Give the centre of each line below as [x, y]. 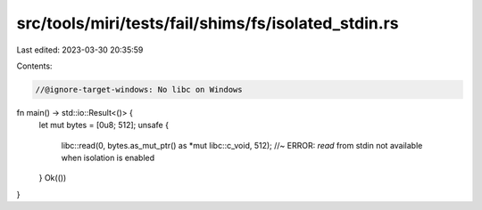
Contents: [34, 66]
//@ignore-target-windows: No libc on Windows [139, 89]
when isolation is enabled [108, 158]
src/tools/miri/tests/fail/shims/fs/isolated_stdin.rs [208, 23]
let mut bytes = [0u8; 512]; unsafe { [104, 125]
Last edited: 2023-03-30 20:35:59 [80, 50]
